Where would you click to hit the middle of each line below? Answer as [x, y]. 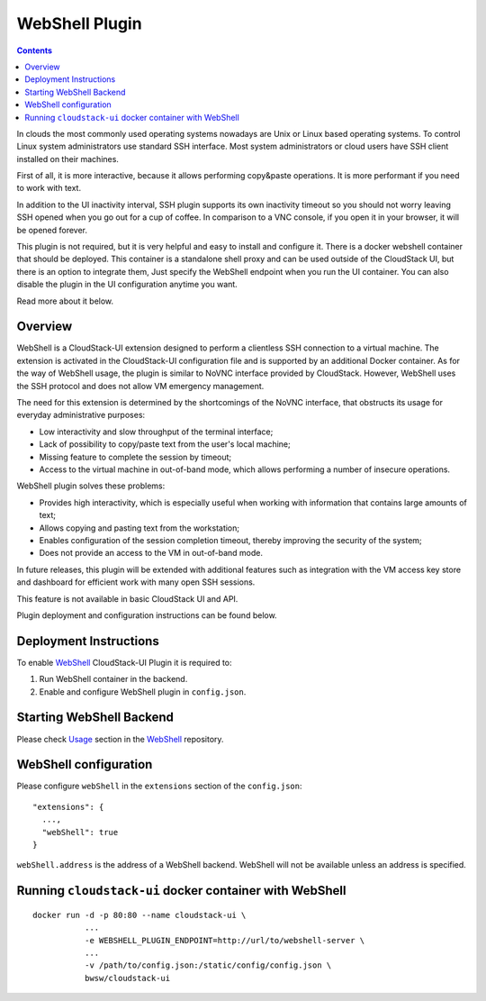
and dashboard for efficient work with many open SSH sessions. [136, 582]
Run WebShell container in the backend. [113, 679]
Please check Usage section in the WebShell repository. [120, 739]
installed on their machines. [67, 159]
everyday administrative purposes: [81, 415]
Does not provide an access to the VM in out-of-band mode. [151, 553]
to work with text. [49, 188]
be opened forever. [52, 230]
